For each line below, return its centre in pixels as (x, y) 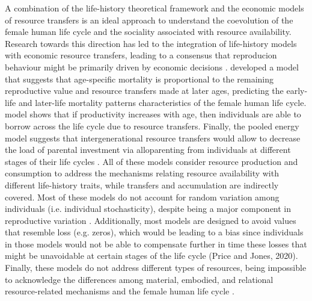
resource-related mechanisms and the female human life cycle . (120, 291)
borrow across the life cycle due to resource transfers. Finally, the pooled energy (152, 126)
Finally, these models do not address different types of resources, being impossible (156, 268)
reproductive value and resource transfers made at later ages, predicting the (144, 91)
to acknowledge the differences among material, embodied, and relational (139, 279)
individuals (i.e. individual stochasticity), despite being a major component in (148, 209)
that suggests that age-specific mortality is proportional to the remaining (139, 79)
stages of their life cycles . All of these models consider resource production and (151, 161)
